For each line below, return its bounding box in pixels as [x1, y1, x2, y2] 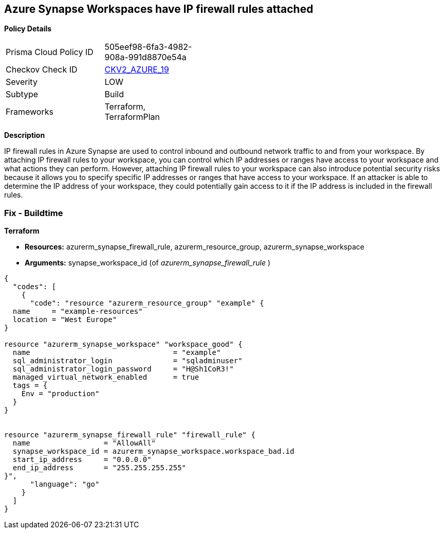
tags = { [12, 381, 48, 390]
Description [4, 131, 45, 140]
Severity [6, 77, 38, 87]
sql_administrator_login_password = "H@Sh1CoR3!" [12, 365, 234, 374]
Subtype [6, 89, 39, 100]
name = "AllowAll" [12, 439, 156, 448]
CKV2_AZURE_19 [104, 64, 169, 75]
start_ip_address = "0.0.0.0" [12, 455, 152, 464]
